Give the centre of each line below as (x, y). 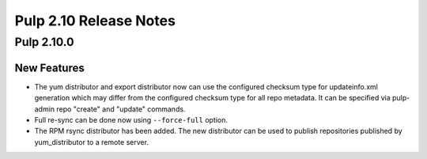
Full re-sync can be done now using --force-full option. (131, 119)
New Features (49, 68)
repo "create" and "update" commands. (121, 109)
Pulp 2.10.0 (44, 42)
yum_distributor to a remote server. (92, 142)
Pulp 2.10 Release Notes (95, 21)
